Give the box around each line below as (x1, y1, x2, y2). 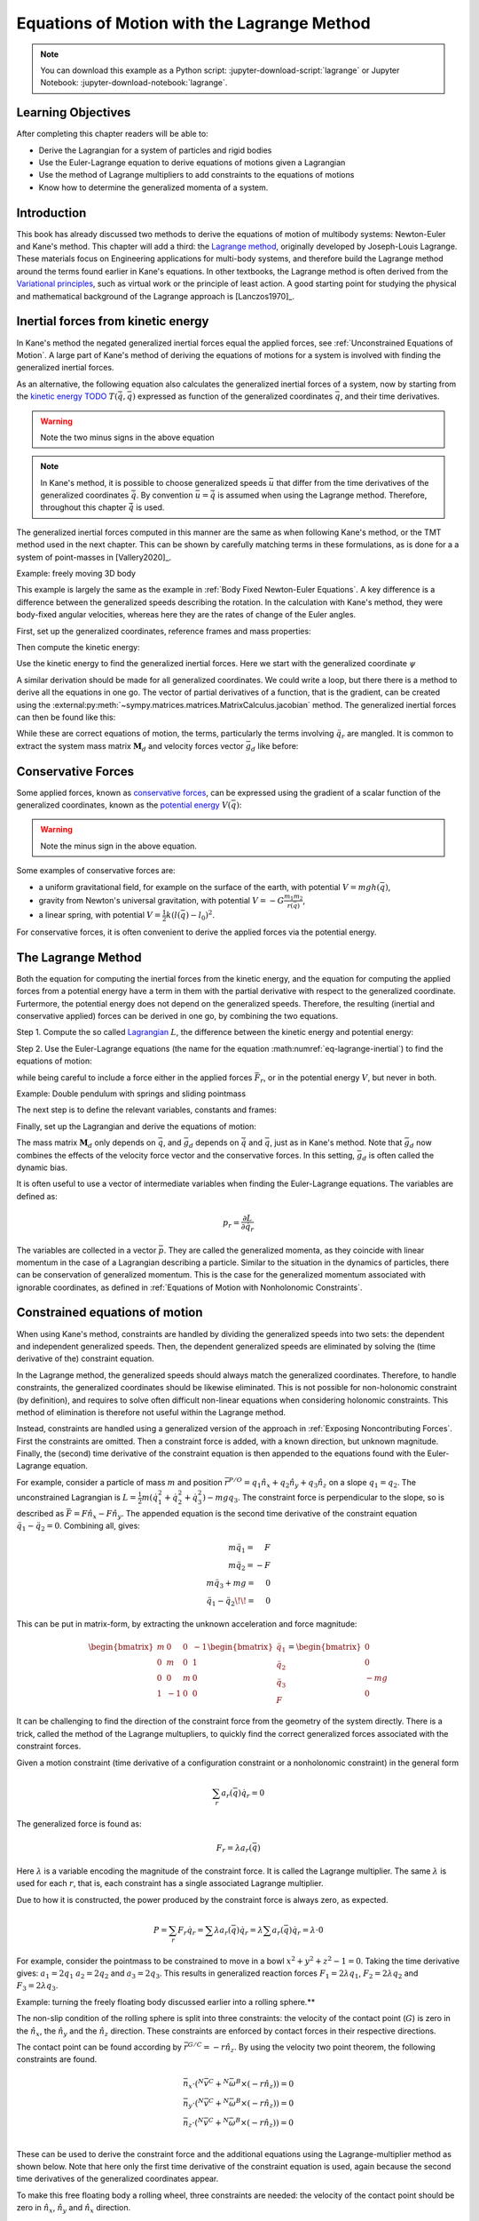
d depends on (188, 1137, 239, 1150)
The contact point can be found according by (16, 2042, 182, 2052)
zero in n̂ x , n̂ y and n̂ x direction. (16, 2202, 131, 2215)
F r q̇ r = (177, 1924, 204, 1937)
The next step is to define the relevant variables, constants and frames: (16, 1104, 277, 1115)
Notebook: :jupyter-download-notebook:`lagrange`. (40, 77, 228, 88)
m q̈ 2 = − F (227, 1560, 271, 1572)
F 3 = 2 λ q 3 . (16, 1980, 59, 1994)
